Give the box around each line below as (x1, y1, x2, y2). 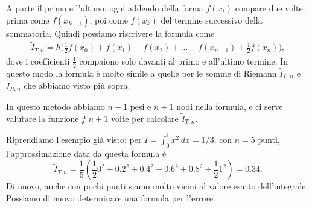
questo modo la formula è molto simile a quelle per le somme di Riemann (6, 66, 277, 79)
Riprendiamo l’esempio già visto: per (6, 133, 142, 145)
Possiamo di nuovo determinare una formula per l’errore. (6, 191, 215, 204)
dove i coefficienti (6, 54, 70, 67)
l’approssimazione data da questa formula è (6, 147, 167, 159)
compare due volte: (235, 2, 305, 14)
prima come (6, 13, 49, 26)
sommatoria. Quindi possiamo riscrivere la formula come (6, 27, 215, 39)
